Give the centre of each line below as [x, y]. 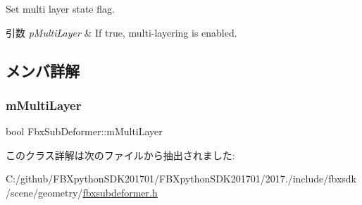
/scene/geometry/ [44, 192]
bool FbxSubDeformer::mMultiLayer [84, 131]
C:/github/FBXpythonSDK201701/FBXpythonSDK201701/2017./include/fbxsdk [181, 179]
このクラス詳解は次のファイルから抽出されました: [120, 155]
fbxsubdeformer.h [120, 192]
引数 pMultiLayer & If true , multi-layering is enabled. [121, 32]
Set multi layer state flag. [60, 8]
